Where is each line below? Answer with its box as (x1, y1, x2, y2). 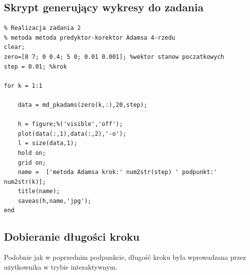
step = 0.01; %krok (4, 63, 67, 70)
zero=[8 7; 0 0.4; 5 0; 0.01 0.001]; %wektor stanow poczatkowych (4, 53, 225, 60)
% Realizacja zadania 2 (4, 25, 81, 32)
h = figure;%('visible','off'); (18, 121, 123, 128)
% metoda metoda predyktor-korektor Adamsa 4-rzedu (4, 34, 175, 41)
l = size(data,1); (18, 140, 78, 147)
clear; (4, 44, 25, 51)
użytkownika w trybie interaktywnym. (4, 261, 118, 272)
